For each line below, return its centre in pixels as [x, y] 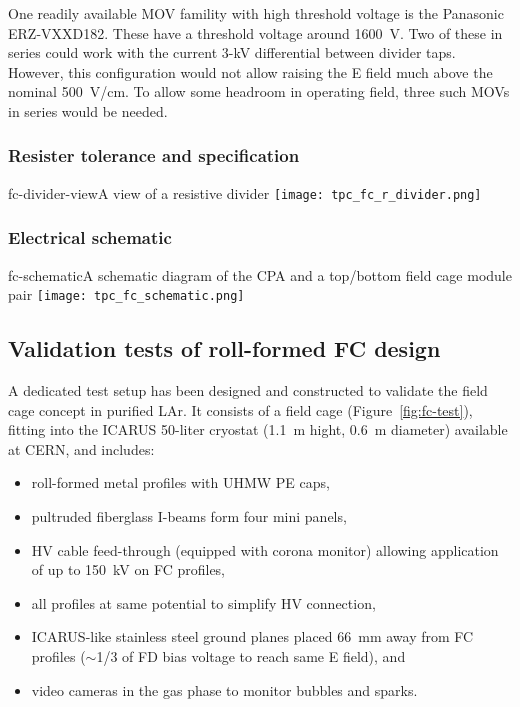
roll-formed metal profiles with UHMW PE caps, [180, 482]
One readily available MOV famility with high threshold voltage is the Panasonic [256, 13]
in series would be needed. [88, 110]
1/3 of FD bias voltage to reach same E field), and [251, 656]
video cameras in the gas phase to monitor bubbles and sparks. [224, 689]
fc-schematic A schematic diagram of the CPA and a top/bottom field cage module [260, 274]
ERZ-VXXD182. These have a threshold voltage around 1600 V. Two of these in [255, 32]
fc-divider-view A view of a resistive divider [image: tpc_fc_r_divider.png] [245, 192]
